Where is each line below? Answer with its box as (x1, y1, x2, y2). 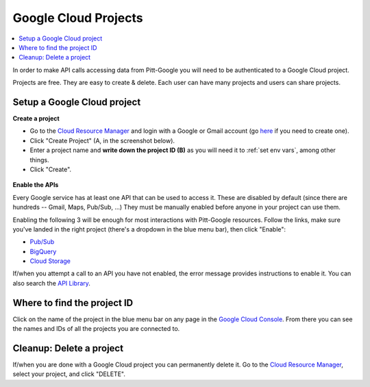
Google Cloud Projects (12, 10, 143, 25)
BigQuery (29, 247, 57, 255)
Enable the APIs (12, 181, 59, 189)
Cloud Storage (29, 257, 71, 265)
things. (29, 155, 49, 164)
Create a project (12, 114, 60, 123)
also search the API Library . (12, 279, 90, 287)
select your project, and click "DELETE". (12, 370, 126, 378)
